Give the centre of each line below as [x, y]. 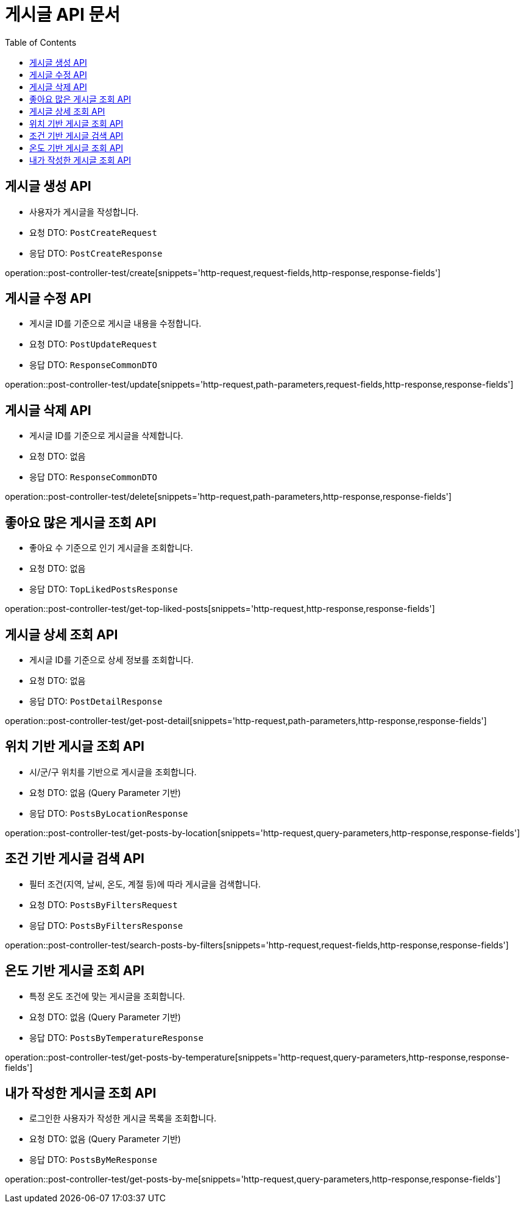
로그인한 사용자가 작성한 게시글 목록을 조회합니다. [123, 1118]
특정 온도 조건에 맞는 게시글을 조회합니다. [107, 996]
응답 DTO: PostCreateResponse [96, 253]
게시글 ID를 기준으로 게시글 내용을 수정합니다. [115, 324]
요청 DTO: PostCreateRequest [93, 232]
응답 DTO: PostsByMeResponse [93, 1160]
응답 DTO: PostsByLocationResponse [109, 813]
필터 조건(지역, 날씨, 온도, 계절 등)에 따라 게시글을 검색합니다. [145, 884]
